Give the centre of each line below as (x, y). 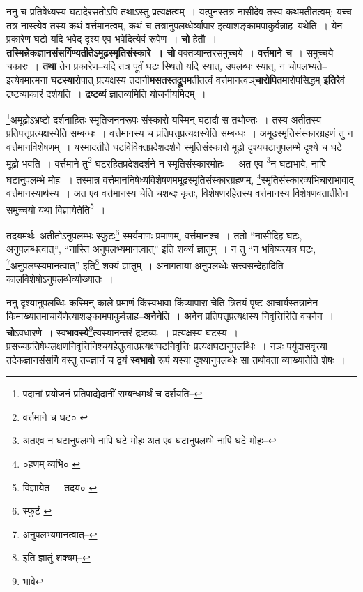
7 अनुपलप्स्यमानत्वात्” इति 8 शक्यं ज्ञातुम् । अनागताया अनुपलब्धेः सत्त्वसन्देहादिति (145, 264)
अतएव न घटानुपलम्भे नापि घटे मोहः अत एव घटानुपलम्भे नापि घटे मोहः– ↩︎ (149, 440)
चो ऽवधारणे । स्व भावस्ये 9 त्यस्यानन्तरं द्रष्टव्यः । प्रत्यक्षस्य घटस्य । (122, 331)
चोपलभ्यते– (308, 66)
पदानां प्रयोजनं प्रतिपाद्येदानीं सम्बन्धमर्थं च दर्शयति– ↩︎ (113, 393)
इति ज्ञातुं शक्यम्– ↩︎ (56, 557)
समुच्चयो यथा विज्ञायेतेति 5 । (56, 208)
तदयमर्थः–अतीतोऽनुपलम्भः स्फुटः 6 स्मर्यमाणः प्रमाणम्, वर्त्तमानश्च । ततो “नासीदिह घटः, (154, 234)
